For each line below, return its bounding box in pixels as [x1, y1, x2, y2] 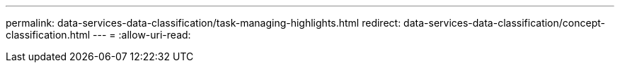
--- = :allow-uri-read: [93, 29, 191, 41]
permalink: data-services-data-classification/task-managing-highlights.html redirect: [6, 17, 401, 29]
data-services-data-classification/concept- [403, 17, 605, 29]
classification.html [6, 29, 91, 41]
